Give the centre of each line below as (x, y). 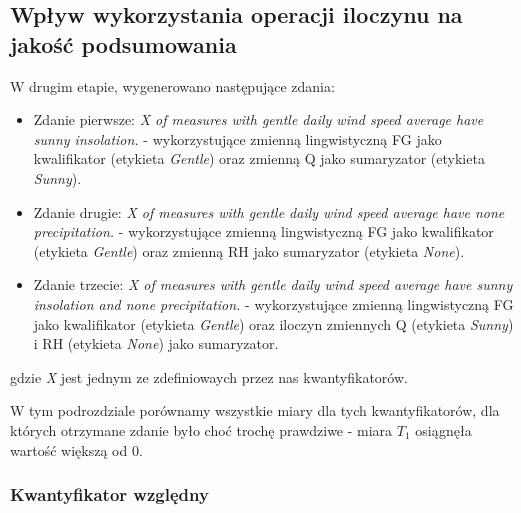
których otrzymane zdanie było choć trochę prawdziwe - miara (201, 429)
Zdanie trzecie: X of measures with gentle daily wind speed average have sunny (273, 284)
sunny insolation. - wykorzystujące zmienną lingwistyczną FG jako (237, 138)
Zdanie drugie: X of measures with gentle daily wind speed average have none (269, 211)
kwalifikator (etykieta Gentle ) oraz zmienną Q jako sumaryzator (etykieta (259, 158)
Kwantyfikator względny (109, 494)
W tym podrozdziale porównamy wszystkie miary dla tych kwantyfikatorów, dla (255, 410)
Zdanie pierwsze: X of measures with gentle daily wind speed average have (258, 119)
